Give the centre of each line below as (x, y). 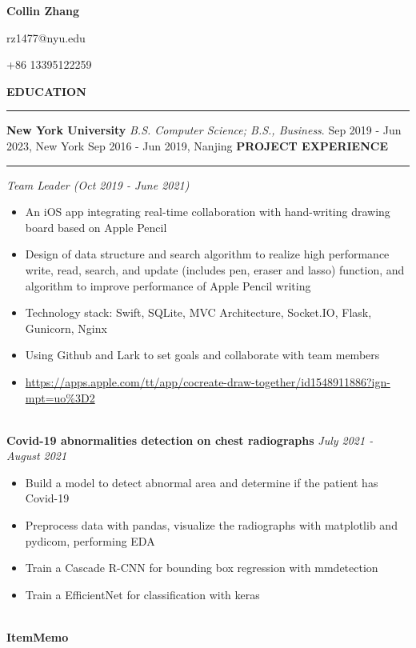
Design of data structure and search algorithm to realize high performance (207, 254)
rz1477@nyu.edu (46, 37)
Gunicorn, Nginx (66, 328)
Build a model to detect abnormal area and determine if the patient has (202, 482)
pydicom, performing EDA (90, 540)
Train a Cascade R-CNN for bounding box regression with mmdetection (202, 568)
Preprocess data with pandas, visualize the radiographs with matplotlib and (211, 525)
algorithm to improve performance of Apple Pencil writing (168, 285)
